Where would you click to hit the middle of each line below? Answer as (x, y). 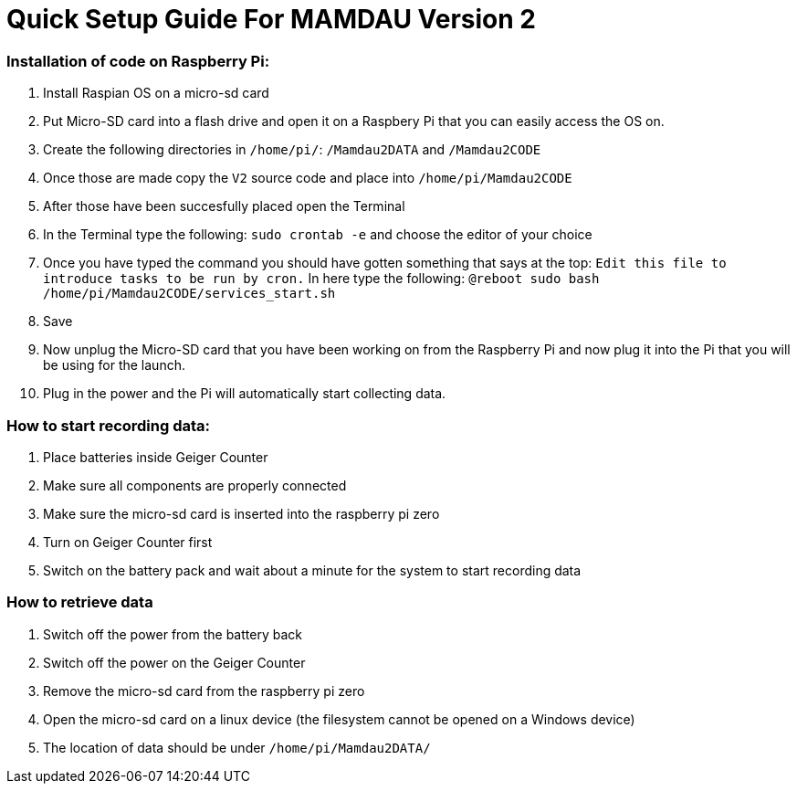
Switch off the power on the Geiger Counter (174, 662)
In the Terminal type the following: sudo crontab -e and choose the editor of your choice (318, 235)
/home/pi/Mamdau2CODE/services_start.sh (189, 294)
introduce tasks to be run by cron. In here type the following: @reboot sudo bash (321, 279)
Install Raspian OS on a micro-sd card (156, 93)
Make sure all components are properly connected (195, 485)
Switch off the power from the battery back (173, 634)
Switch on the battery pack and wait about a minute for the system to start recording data (312, 570)
